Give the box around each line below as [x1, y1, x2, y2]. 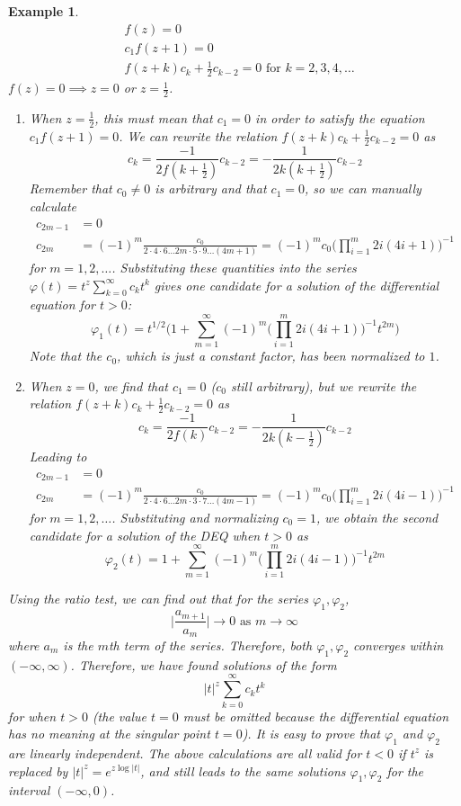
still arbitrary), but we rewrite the [230, 376, 417, 395]
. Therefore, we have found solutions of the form [70, 655, 337, 674]
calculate [29, 197, 77, 216]
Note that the [29, 346, 102, 365]
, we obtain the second [315, 507, 439, 526]
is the [63, 636, 93, 654]
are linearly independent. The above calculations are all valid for [8, 743, 362, 762]
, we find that [94, 376, 169, 395]
